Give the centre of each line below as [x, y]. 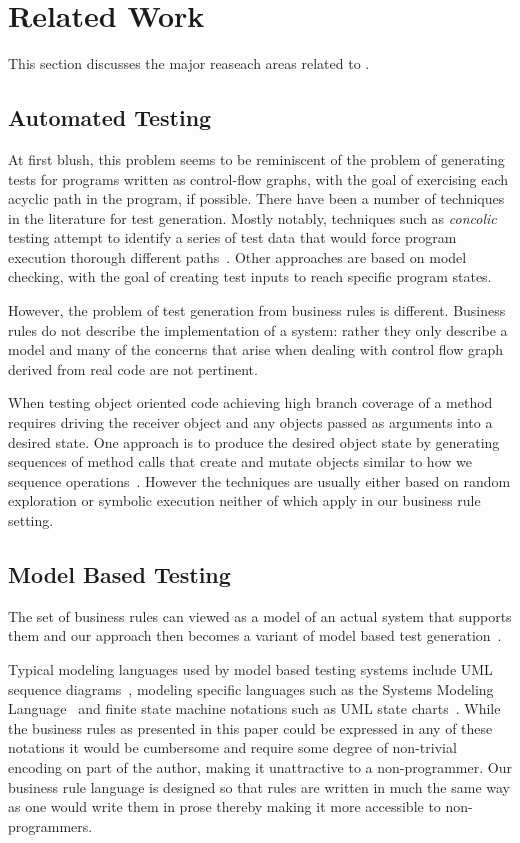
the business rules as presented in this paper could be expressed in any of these [250, 727]
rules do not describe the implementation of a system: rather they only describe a [258, 329]
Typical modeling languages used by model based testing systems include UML [250, 669]
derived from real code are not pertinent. [133, 368]
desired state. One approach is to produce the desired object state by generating [254, 441]
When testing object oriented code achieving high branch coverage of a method [250, 402]
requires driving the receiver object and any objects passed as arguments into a [250, 422]
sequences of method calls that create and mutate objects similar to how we [240, 461]
